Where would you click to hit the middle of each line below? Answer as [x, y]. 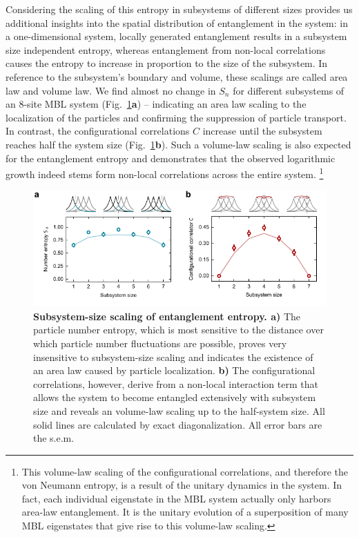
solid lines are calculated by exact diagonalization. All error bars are [178, 424]
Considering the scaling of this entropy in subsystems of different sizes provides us [179, 9]
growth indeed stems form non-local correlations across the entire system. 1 [165, 173]
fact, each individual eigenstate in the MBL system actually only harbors [176, 498]
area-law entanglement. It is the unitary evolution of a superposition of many [185, 512]
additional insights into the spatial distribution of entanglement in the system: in [177, 22]
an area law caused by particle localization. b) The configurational [174, 370]
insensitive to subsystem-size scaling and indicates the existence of [173, 357]
